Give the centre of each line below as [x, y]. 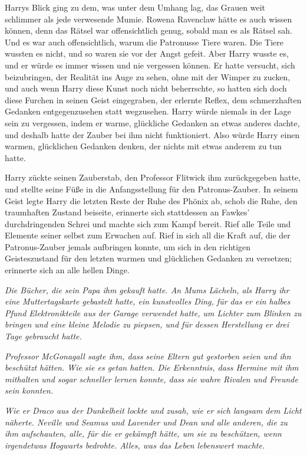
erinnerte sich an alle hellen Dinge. [67, 270]
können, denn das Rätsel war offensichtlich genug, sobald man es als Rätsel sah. [148, 30]
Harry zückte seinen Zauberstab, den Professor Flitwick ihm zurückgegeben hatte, [153, 177]
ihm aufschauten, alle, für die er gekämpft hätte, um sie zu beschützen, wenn [143, 433]
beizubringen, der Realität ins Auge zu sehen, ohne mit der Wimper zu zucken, [148, 76]
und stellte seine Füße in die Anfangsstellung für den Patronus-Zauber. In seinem [151, 189]
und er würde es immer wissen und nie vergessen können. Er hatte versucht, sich [150, 65]
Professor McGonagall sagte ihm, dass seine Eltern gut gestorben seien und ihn [148, 356]
